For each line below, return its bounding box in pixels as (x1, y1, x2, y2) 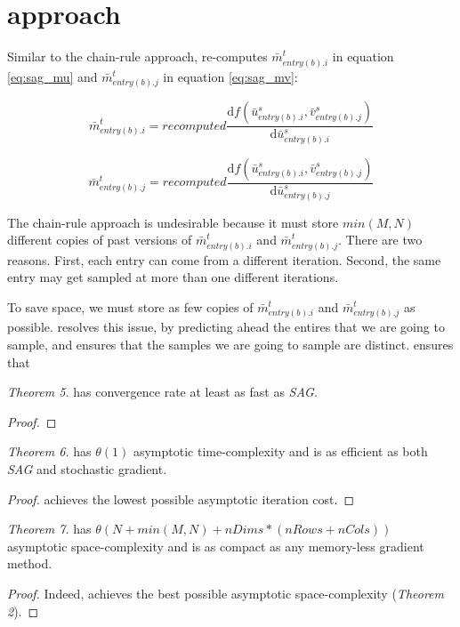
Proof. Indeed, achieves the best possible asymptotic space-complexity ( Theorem (7, 583, 445, 602)
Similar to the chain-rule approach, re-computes (7, 47, 268, 66)
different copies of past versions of (7, 230, 192, 249)
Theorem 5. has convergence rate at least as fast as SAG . (7, 382, 318, 401)
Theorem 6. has (7, 442, 92, 461)
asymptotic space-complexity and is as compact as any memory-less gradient (7, 536, 424, 555)
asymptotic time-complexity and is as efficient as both (133, 442, 428, 461)
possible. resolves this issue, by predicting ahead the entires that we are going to (7, 318, 445, 336)
